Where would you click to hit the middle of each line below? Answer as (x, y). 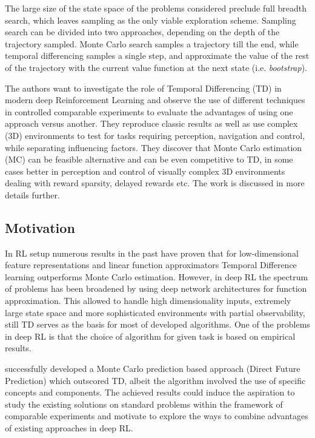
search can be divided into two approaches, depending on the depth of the (142, 32)
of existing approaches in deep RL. (69, 428)
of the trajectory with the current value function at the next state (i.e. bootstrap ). (156, 67)
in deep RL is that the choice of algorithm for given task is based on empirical (150, 336)
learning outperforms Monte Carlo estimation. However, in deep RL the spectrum (157, 276)
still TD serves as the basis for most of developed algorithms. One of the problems (157, 324)
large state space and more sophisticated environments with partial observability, (155, 312)
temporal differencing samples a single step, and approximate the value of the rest (157, 56)
